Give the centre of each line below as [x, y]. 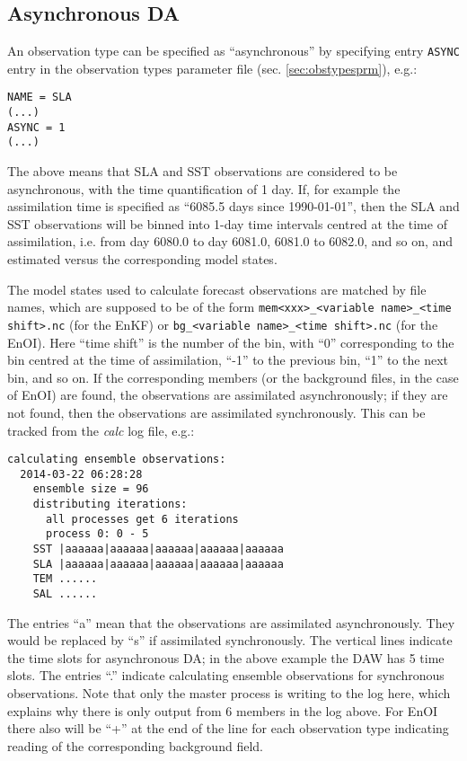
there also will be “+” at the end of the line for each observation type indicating [228, 728]
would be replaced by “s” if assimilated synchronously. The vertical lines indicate [230, 640]
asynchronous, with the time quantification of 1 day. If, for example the [204, 188]
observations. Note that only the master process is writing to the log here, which [229, 693]
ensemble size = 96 [91, 489]
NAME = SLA [40, 97]
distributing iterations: [110, 504]
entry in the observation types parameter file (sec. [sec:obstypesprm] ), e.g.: [212, 68]
